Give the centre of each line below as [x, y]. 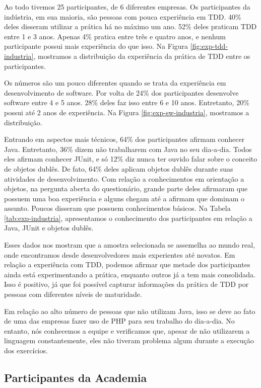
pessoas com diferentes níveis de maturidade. [73, 294]
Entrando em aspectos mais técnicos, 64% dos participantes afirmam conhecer [124, 139]
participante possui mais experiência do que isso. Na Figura [96, 46]
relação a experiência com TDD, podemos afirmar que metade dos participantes [127, 264]
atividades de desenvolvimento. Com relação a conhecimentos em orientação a [124, 178]
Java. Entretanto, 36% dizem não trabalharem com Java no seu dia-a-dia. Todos [128, 149]
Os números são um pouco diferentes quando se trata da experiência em [115, 83]
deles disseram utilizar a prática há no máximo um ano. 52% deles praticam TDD [130, 26]
